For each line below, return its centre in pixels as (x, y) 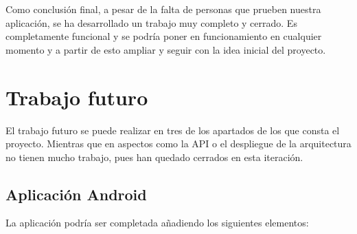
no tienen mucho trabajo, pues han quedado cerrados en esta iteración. (154, 157)
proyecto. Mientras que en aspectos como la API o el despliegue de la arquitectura (178, 143)
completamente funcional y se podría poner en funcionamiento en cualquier (164, 36)
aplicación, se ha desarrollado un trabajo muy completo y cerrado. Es (151, 22)
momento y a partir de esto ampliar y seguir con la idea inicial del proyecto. (166, 49)
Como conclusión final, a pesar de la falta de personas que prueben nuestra (163, 9)
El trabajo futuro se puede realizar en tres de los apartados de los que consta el (173, 130)
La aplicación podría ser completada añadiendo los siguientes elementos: (157, 223)
